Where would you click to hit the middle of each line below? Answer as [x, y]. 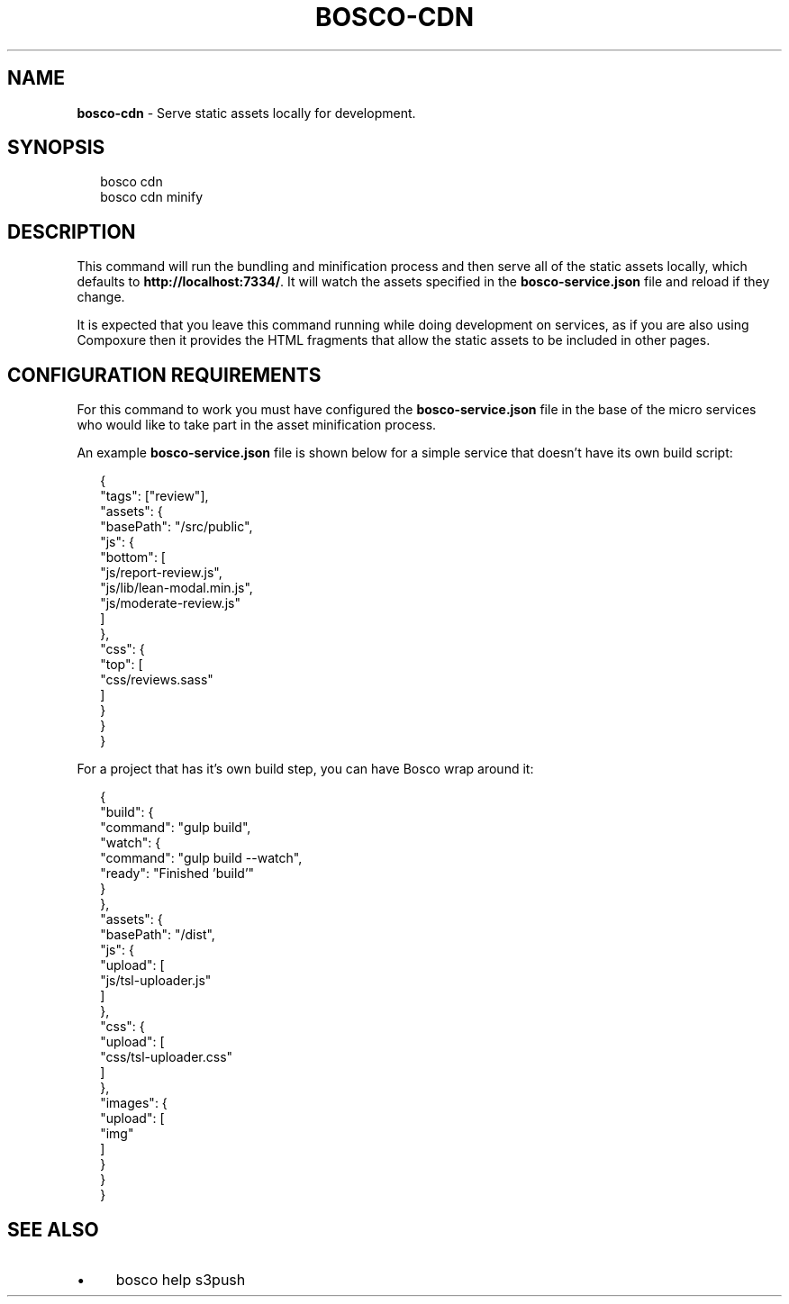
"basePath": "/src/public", [177, 527]
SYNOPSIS [56, 148]
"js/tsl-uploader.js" [156, 981]
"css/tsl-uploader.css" [167, 1057]
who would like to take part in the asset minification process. [257, 425]
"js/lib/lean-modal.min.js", [177, 588]
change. [101, 297]
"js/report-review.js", [161, 573]
